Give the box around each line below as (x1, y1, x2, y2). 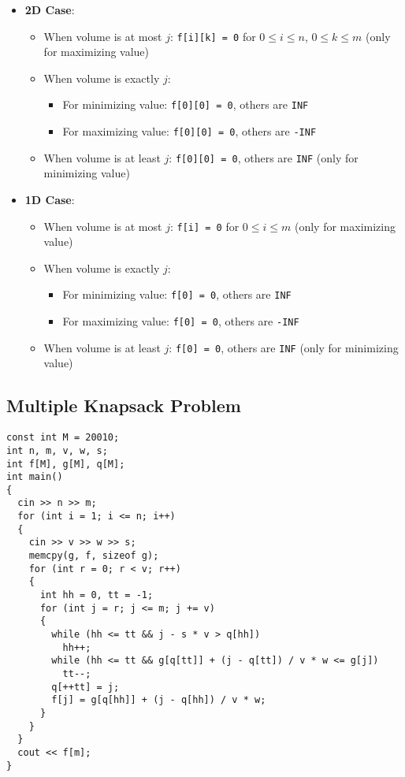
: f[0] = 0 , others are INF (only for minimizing (169, 339, 399, 355)
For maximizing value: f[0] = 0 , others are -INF (62, 313, 299, 329)
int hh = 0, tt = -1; (39, 589, 154, 601)
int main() (6, 471, 63, 483)
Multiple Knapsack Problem (6, 393, 241, 418)
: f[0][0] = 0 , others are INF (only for (169, 149, 359, 165)
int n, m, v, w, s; (6, 444, 108, 456)
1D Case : (24, 191, 75, 207)
